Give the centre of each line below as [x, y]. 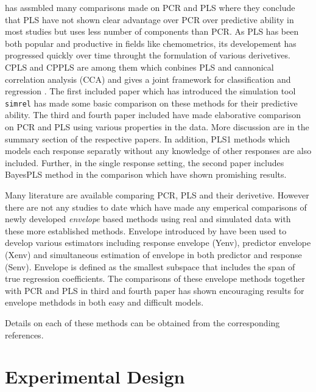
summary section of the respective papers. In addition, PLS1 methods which [147, 138]
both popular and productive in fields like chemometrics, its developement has [151, 43]
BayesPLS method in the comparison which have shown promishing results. [146, 174]
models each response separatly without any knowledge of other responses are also [158, 151]
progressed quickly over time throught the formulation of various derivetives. [148, 55]
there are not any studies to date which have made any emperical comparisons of [156, 207]
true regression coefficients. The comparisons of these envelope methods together [155, 278]
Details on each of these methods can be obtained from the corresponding [142, 322]
